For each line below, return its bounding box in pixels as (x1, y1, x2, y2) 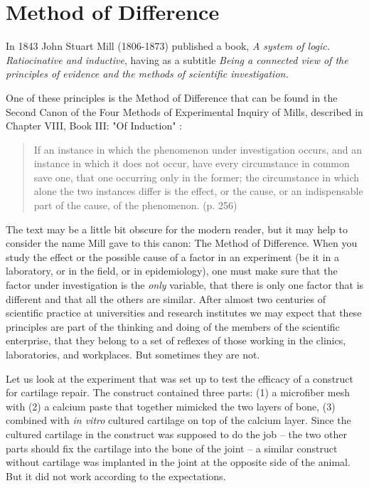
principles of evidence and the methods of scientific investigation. (6, 66, 289, 81)
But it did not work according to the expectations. (6, 468, 226, 483)
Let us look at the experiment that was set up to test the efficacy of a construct (6, 371, 354, 386)
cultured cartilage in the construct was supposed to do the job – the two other (6, 426, 347, 441)
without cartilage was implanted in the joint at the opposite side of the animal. (6, 455, 351, 470)
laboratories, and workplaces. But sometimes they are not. (6, 347, 260, 361)
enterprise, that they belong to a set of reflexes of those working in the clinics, (6, 333, 346, 348)
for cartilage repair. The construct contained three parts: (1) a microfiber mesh (6, 385, 350, 400)
